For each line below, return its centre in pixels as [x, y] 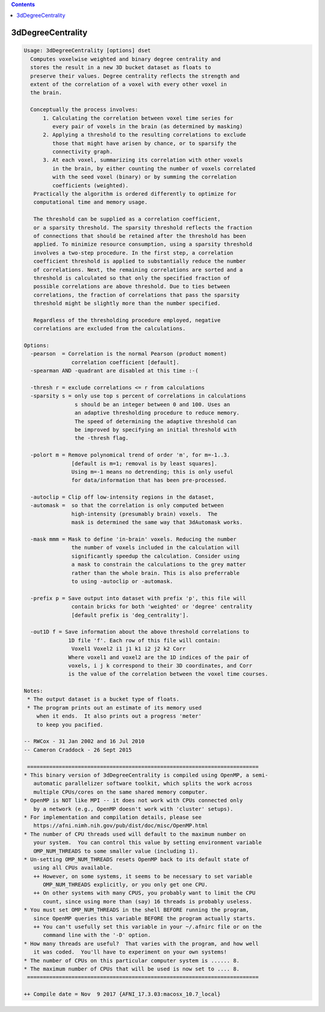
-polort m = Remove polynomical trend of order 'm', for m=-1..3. [130, 455]
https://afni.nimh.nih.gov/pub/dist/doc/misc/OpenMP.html [121, 826]
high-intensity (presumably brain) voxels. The [144, 514]
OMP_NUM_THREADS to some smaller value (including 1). [116, 851]
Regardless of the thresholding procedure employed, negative [127, 320]
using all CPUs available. [73, 868]
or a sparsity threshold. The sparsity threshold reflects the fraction [143, 228]
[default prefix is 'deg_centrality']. [130, 615]
